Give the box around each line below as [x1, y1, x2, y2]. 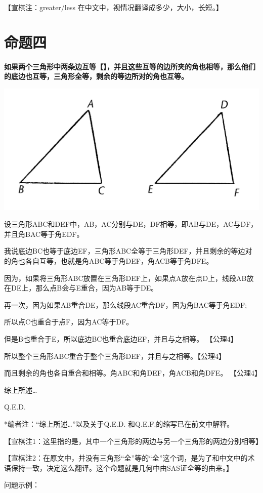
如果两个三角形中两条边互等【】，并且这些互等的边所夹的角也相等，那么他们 [4, 61, 255, 71]
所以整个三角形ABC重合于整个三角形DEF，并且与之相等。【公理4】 [4, 350, 226, 361]
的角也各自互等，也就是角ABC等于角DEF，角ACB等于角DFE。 [4, 255, 213, 266]
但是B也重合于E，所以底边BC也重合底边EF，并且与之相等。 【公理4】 [4, 333, 238, 344]
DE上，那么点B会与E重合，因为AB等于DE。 [11, 282, 158, 293]
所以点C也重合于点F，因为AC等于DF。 [4, 316, 134, 327]
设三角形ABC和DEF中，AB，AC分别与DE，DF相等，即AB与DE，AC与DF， [4, 219, 258, 229]
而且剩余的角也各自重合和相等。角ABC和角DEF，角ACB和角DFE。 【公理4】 [4, 367, 262, 378]
